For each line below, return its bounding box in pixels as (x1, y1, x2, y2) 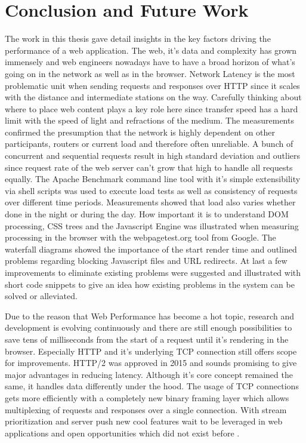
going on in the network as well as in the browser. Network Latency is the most (5, 67, 295, 79)
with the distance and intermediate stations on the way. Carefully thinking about (5, 91, 302, 103)
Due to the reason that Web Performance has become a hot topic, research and (5, 309, 294, 322)
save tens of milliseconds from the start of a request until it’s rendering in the (5, 333, 289, 345)
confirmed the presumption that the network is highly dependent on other (5, 125, 276, 138)
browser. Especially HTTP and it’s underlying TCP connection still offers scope (5, 344, 297, 357)
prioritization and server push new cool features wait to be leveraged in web (5, 415, 283, 427)
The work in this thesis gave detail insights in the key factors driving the (5, 32, 271, 45)
